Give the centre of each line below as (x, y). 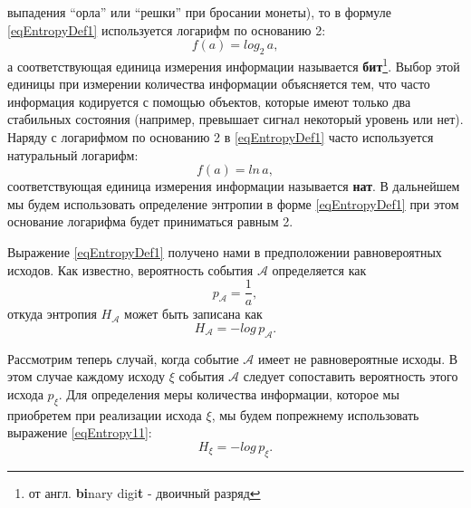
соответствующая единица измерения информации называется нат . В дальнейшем (234, 186)
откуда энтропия (52, 314)
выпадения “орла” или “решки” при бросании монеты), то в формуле (199, 12)
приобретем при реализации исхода (105, 414)
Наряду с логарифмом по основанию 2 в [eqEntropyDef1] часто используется (221, 137)
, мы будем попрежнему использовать (315, 414)
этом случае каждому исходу (87, 376)
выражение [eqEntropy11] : (80, 432)
